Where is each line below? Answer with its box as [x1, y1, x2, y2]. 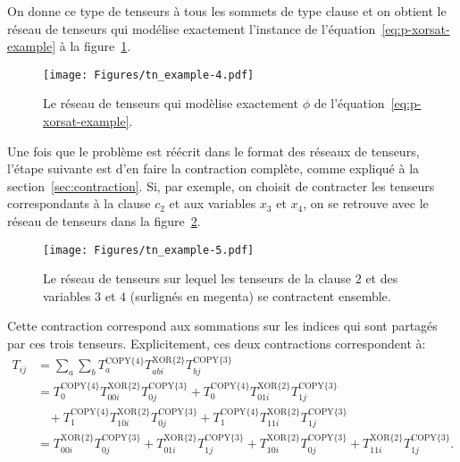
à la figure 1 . [59, 37, 131, 55]
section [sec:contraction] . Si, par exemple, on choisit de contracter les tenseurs [7, 176, 435, 195]
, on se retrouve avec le [303, 194, 429, 213]
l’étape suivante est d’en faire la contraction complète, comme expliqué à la [7, 159, 420, 178]
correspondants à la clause [7, 194, 151, 213]
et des [365, 269, 398, 288]
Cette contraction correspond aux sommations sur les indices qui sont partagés [7, 316, 438, 335]
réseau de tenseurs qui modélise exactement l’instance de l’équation [7, 19, 376, 38]
